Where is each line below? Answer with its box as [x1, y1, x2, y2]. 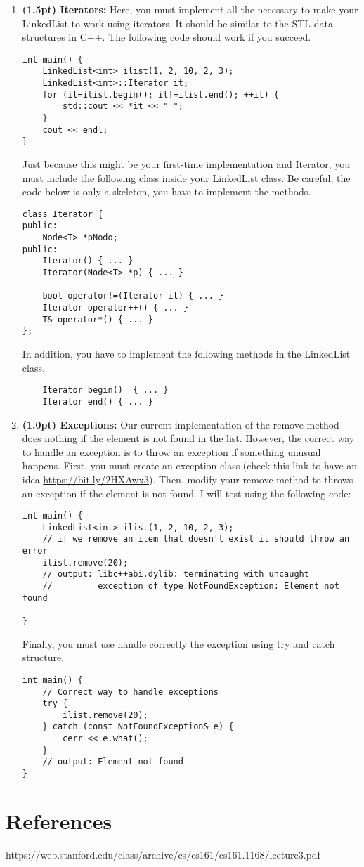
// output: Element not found [42, 757, 183, 767]
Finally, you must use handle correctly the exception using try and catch [22, 636, 335, 651]
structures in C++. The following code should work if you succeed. [22, 30, 311, 44]
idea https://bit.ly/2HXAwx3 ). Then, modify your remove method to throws [22, 471, 353, 486]
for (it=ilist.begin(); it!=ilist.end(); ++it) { [42, 89, 279, 100]
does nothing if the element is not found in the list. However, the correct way [22, 431, 355, 445]
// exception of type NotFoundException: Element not [42, 581, 339, 592]
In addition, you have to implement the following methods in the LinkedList [22, 346, 351, 361]
